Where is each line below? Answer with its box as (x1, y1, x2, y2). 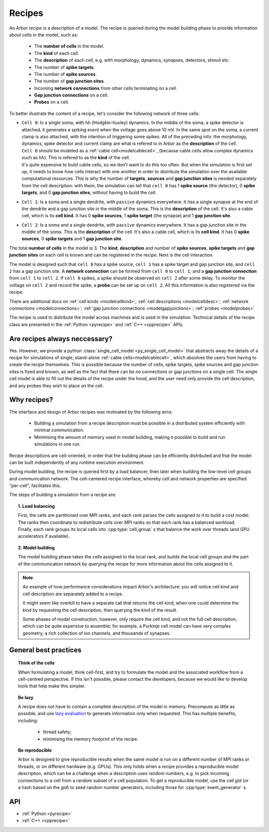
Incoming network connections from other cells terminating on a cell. (34, 85, 178, 91)
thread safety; (43, 729, 72, 735)
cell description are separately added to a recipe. (22, 591, 124, 597)
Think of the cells (18, 660, 55, 666)
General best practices (9, 646, 82, 654)
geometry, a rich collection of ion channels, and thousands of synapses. (22, 630, 171, 636)
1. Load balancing (18, 503, 55, 509)
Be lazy (18, 694, 34, 700)
